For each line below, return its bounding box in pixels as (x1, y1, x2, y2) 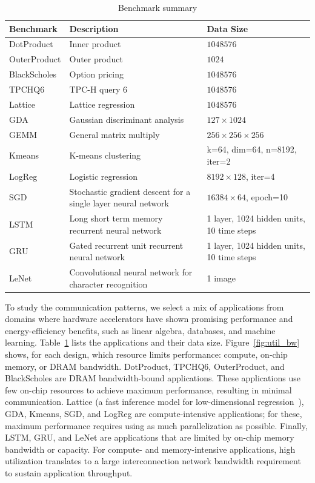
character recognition (69, 277, 148, 290)
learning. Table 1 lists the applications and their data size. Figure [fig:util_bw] (5, 336, 300, 349)
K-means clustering (69, 149, 141, 162)
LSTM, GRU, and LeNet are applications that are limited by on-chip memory (5, 431, 294, 444)
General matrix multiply (69, 128, 160, 140)
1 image (207, 271, 236, 284)
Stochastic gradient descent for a (69, 185, 191, 197)
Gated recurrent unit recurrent (69, 238, 184, 251)
